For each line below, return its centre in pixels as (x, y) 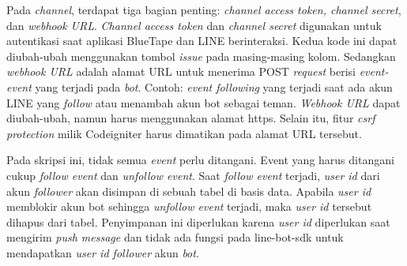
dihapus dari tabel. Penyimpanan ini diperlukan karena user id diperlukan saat (198, 221)
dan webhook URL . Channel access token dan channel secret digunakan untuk (194, 25)
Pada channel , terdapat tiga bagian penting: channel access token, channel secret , (204, 9)
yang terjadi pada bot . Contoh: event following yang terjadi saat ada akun (214, 86)
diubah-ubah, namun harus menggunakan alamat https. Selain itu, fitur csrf (191, 118)
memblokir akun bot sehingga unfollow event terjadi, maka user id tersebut (189, 206)
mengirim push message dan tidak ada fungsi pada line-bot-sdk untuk (175, 237)
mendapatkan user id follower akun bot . (103, 252)
